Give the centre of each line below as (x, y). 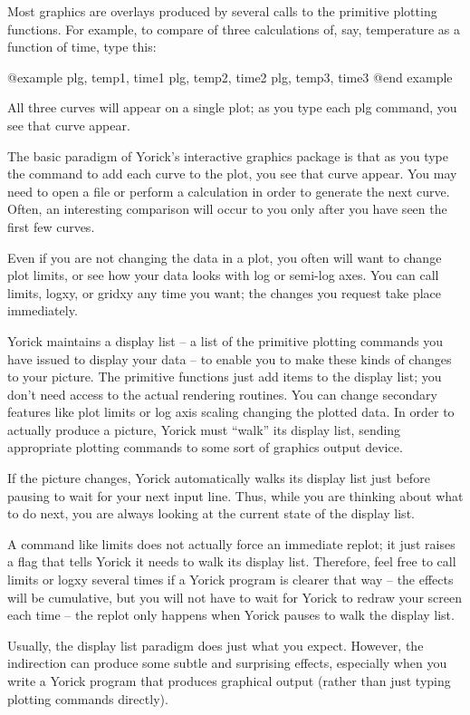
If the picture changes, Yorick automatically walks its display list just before (219, 478)
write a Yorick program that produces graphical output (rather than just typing (229, 681)
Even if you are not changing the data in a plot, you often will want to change (225, 257)
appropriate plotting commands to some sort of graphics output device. (205, 447)
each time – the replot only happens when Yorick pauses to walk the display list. (231, 615)
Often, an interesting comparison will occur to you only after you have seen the (227, 209)
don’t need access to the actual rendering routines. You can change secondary (222, 394)
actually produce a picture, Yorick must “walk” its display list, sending (204, 429)
